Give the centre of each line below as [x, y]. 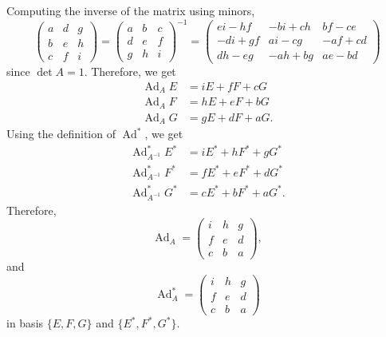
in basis [25, 323]
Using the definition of [61, 134]
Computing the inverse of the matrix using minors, [131, 10]
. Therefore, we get [130, 71]
